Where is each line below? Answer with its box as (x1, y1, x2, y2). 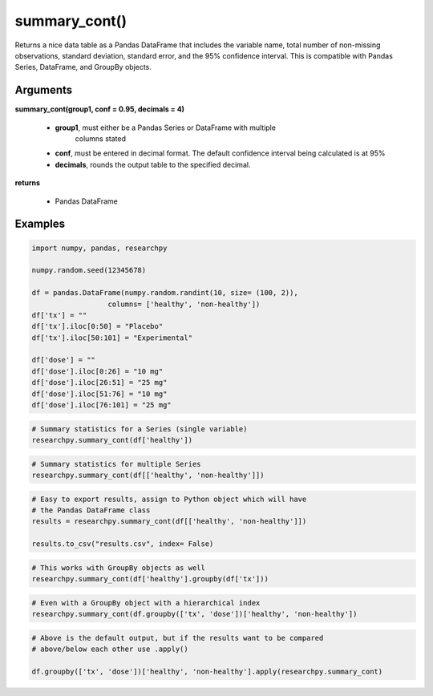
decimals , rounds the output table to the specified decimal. (55, 160, 251, 169)
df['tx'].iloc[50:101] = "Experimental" (31, 333, 192, 342)
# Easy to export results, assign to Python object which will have (31, 494, 307, 504)
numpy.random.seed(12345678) (31, 265, 147, 275)
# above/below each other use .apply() (31, 645, 188, 654)
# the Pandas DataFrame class (31, 505, 151, 515)
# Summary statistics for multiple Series (31, 459, 201, 468)
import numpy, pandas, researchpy (31, 243, 168, 253)
